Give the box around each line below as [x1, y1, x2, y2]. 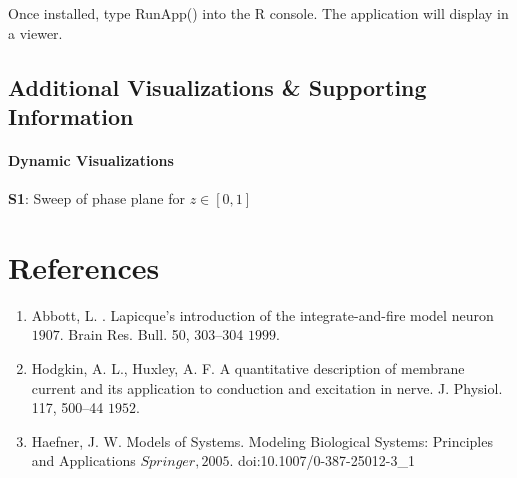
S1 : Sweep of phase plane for [8, 188, 185, 209]
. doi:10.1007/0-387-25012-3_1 [229, 450, 415, 471]
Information [8, 100, 134, 131]
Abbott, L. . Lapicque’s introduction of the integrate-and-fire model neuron [31, 304, 494, 325]
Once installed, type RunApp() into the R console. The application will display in [8, 3, 509, 23]
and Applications [31, 450, 136, 471]
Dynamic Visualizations [8, 149, 174, 170]
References [8, 246, 160, 287]
